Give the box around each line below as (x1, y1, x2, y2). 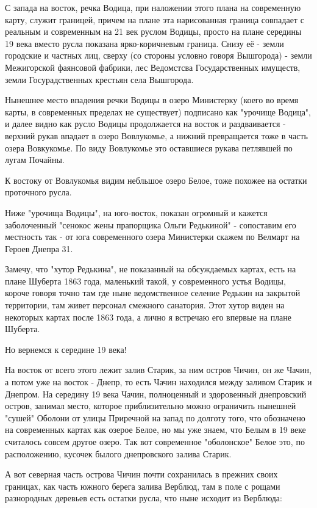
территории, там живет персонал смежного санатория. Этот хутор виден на (5, 299, 285, 311)
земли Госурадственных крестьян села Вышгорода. (5, 73, 194, 85)
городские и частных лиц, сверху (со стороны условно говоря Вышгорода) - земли (5, 49, 312, 62)
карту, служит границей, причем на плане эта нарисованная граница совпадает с (5, 13, 304, 26)
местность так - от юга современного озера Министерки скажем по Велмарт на (5, 230, 300, 243)
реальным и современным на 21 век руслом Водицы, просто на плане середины (5, 25, 302, 38)
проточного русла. (5, 186, 72, 198)
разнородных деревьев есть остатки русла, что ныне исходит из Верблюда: (5, 492, 282, 504)
